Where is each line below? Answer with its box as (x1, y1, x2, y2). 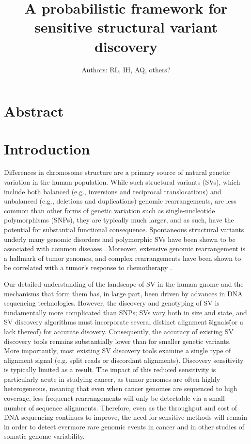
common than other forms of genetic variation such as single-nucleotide (4, 205, 215, 215)
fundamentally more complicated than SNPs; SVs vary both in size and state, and (4, 307, 247, 317)
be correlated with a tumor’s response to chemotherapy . (4, 262, 172, 273)
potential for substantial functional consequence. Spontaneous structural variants (4, 224, 244, 234)
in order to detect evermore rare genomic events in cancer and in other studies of (4, 421, 244, 431)
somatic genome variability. (4, 431, 85, 441)
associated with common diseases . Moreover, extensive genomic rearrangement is (4, 243, 246, 254)
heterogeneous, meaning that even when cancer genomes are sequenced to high (4, 383, 237, 393)
